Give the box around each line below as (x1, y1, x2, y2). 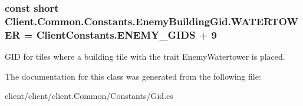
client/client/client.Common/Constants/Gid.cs (5, 90, 173, 102)
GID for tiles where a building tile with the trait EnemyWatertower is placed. (5, 50, 285, 63)
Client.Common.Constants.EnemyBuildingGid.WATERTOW (5, 13, 298, 28)
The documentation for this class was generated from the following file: (5, 70, 261, 82)
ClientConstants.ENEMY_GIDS (36, 27, 196, 42)
